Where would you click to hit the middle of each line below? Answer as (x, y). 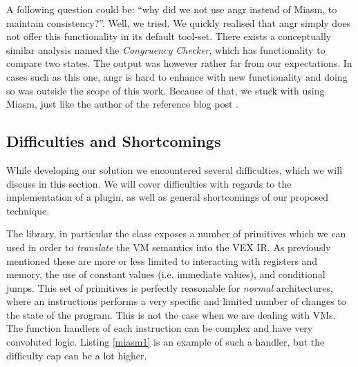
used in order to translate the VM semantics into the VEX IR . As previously (169, 247)
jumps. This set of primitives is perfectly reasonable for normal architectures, (170, 287)
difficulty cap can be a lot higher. (77, 355)
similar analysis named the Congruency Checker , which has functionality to (166, 49)
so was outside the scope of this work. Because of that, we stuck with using (166, 90)
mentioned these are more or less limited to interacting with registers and (162, 260)
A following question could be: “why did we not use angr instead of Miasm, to (172, 9)
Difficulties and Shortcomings (114, 141)
